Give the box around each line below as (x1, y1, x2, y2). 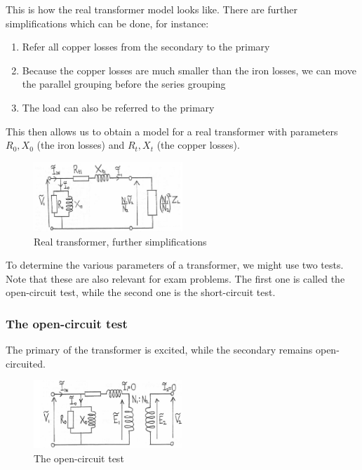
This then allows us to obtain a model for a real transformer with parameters (6, 123, 338, 138)
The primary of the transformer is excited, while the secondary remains (6, 342, 313, 357)
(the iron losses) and (36, 137, 125, 152)
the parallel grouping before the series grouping (22, 76, 226, 91)
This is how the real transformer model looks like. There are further (6, 2, 297, 16)
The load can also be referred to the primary (22, 100, 215, 114)
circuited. (6, 356, 46, 370)
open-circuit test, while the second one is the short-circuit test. (6, 285, 276, 300)
